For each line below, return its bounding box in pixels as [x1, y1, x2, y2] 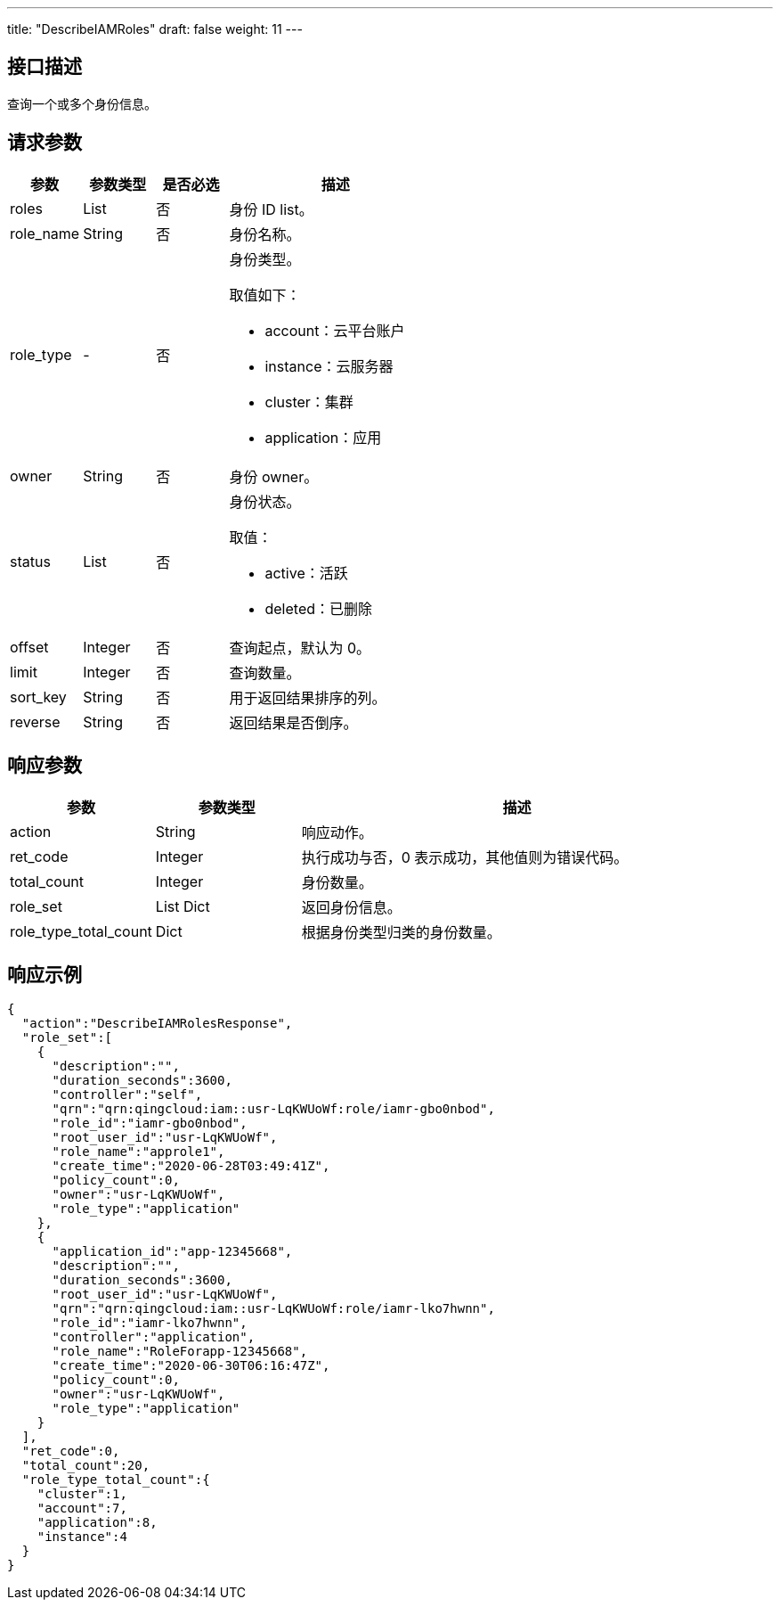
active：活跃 [264, 563, 348, 582]
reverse [10, 712, 61, 731]
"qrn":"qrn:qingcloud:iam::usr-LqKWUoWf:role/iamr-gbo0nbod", [52, 1102, 495, 1117]
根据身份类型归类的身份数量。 [301, 922, 501, 941]
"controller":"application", [52, 1330, 256, 1345]
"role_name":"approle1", [52, 1144, 225, 1160]
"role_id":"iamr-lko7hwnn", [52, 1316, 248, 1331]
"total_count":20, [21, 1458, 150, 1473]
